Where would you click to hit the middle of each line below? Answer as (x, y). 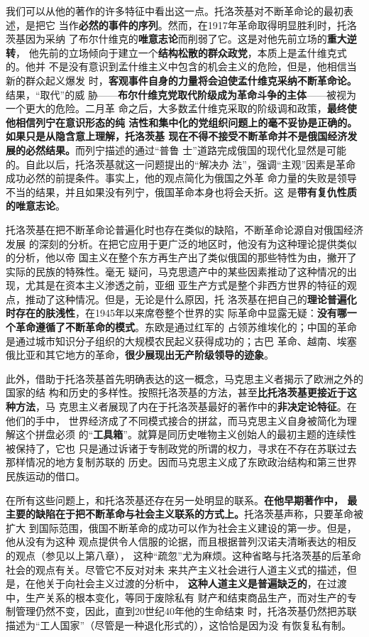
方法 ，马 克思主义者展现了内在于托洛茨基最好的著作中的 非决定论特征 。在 (186, 407)
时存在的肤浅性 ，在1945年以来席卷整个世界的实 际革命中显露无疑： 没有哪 (176, 313)
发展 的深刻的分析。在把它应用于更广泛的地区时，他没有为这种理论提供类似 (181, 243)
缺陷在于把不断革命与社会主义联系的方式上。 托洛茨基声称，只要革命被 (199, 514)
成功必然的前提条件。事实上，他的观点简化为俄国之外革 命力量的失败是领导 (181, 178)
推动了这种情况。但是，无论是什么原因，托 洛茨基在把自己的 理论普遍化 (191, 299)
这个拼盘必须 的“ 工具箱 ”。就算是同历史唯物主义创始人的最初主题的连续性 (186, 434)
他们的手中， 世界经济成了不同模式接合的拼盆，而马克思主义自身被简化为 (176, 420)
